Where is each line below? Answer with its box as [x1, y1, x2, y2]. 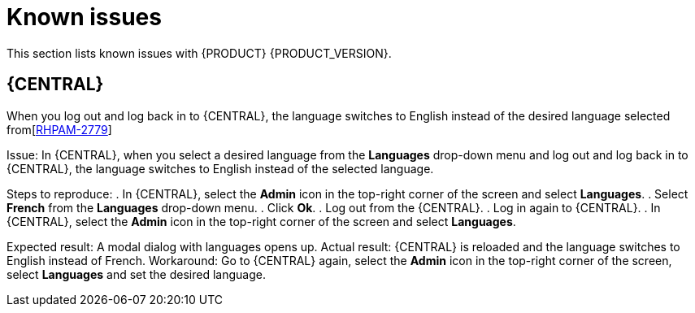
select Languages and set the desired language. [7, 267, 266, 281]
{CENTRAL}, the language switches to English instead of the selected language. [7, 161, 434, 176]
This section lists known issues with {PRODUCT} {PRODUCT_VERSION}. [7, 46, 392, 60]
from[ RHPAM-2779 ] [7, 122, 112, 137]
